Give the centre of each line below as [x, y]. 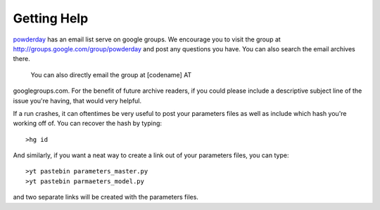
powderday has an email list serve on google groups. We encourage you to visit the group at [147, 39]
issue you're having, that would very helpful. [77, 100]
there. [22, 59]
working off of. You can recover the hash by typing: [87, 124]
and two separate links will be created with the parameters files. [106, 197]
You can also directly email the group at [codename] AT [111, 74]
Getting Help [51, 18]
